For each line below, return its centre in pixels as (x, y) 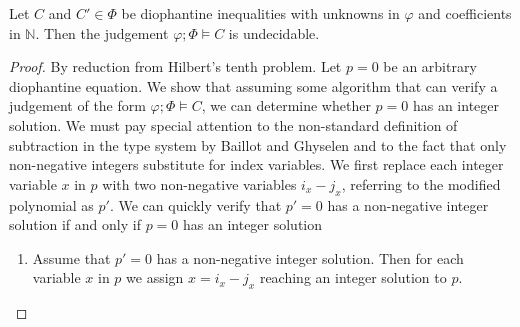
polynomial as (51, 204)
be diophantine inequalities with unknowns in (260, 13)
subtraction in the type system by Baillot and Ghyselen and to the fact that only (258, 144)
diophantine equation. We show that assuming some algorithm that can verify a (253, 85)
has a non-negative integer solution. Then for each (310, 257)
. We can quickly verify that (195, 204)
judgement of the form (77, 105)
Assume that (71, 257)
